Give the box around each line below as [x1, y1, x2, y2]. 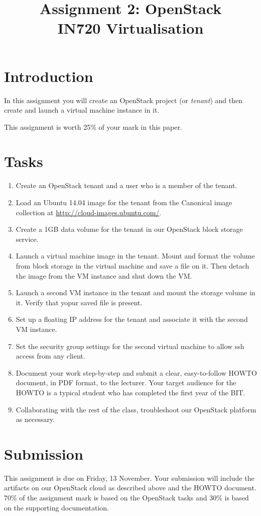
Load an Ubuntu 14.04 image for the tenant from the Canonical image [16, 197, 232, 207]
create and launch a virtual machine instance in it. [4, 105, 160, 115]
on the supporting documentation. [4, 502, 109, 512]
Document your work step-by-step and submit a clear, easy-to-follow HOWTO [16, 367, 257, 378]
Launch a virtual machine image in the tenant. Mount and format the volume [16, 250, 255, 261]
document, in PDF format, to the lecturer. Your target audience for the [16, 377, 236, 388]
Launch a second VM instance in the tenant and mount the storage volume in [16, 287, 255, 298]
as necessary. [16, 414, 55, 424]
